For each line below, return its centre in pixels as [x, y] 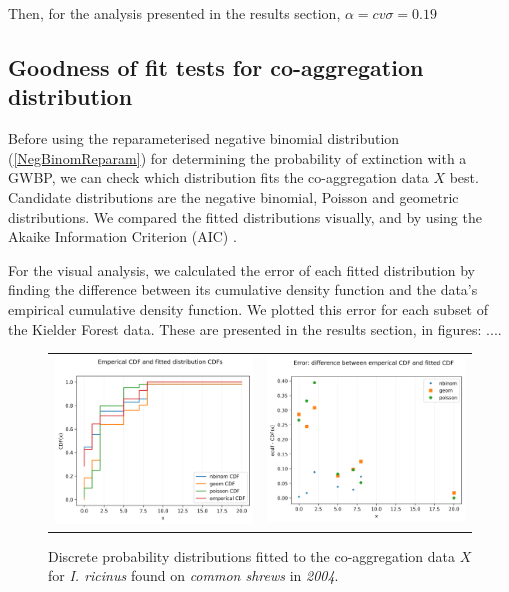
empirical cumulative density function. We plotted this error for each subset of [248, 308]
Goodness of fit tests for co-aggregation [216, 66]
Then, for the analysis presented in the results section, [174, 13]
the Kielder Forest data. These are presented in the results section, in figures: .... [255, 328]
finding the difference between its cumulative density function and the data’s [243, 289]
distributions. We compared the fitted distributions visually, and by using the [245, 216]
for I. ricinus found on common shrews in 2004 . [193, 575]
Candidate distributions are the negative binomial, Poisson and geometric [233, 196]
